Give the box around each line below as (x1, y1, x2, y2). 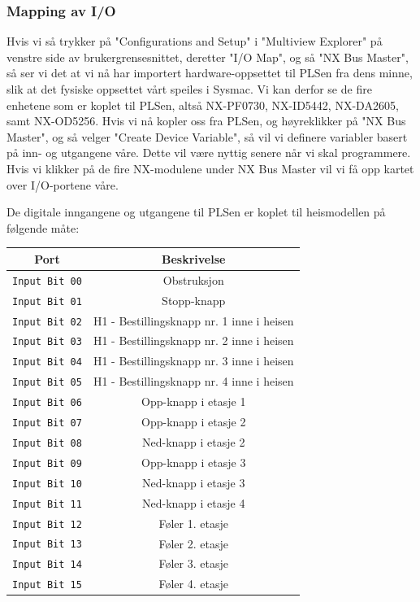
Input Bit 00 (12, 275, 82, 287)
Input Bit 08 (12, 437, 82, 449)
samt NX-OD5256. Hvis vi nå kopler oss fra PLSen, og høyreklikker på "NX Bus (6, 112, 406, 129)
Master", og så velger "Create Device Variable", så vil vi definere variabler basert (6, 128, 408, 145)
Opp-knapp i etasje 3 (141, 453, 246, 470)
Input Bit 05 (12, 377, 82, 389)
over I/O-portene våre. (6, 176, 119, 193)
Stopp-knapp (162, 291, 226, 308)
